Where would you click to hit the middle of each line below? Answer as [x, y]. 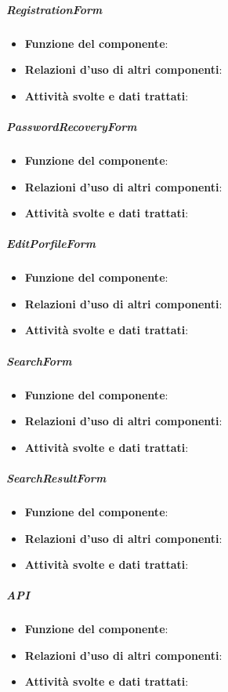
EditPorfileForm [51, 244]
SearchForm [39, 361]
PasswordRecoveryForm [72, 126]
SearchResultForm [56, 477]
